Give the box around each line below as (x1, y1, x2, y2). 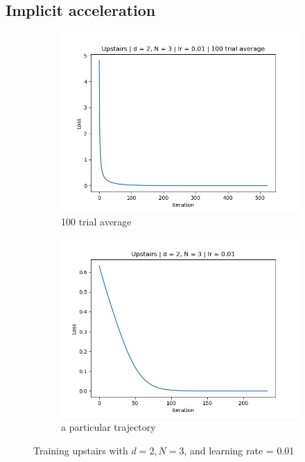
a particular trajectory (61, 419, 156, 434)
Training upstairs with (33, 443, 128, 457)
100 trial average (61, 214, 132, 228)
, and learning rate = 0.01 (184, 443, 295, 457)
